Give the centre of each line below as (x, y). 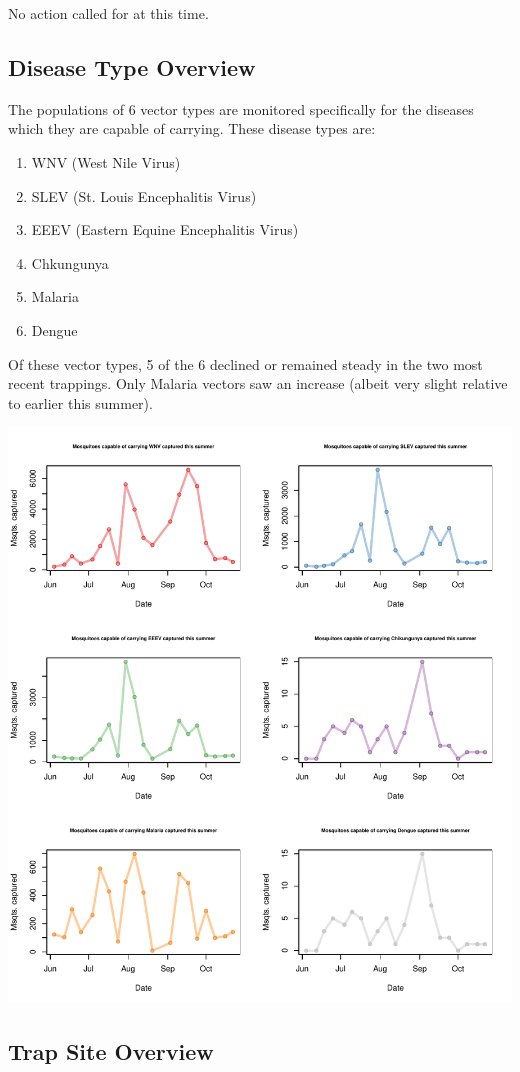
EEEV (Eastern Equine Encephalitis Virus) (165, 229)
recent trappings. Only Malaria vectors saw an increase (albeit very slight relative (258, 383)
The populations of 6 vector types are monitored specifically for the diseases (241, 108)
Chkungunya (70, 262)
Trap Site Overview (111, 1051)
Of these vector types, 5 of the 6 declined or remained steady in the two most (245, 363)
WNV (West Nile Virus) (106, 161)
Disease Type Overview (132, 66)
